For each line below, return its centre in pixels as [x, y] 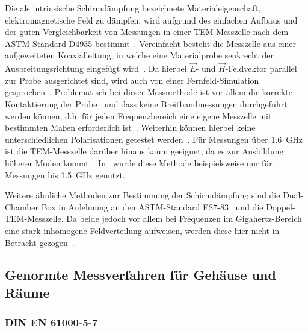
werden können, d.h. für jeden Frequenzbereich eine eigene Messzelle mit [138, 115]
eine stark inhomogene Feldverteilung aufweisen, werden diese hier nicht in [142, 230]
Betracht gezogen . [40, 242]
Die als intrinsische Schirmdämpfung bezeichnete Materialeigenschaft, [133, 8]
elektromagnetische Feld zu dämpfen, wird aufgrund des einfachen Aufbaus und [151, 20]
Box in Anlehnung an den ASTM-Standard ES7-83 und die [152, 206]
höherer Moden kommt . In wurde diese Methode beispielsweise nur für [139, 162]
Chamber [22, 206]
